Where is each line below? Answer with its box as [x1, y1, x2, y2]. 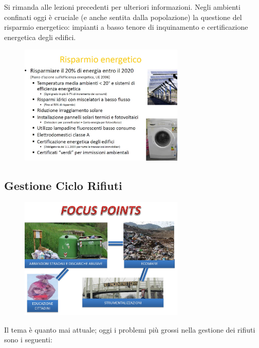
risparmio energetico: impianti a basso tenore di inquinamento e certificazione [4, 22, 248, 32]
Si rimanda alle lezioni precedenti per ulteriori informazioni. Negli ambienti [4, 2, 240, 12]
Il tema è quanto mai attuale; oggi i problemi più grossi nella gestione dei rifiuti [4, 324, 255, 335]
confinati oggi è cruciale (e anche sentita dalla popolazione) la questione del [4, 11, 242, 22]
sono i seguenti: [4, 334, 52, 345]
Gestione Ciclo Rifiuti [4, 178, 122, 194]
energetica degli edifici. [4, 31, 76, 42]
